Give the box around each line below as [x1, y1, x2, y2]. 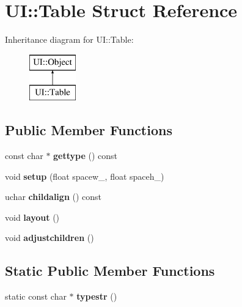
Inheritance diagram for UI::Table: [5, 33, 134, 46]
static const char [5, 290, 67, 303]
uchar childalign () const [5, 190, 102, 203]
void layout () [5, 210, 60, 223]
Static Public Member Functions [5, 261, 215, 280]
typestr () [76, 290, 117, 303]
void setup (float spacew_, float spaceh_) [5, 169, 164, 182]
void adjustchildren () [5, 231, 94, 244]
